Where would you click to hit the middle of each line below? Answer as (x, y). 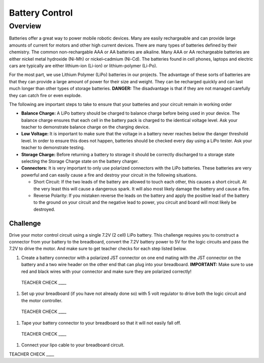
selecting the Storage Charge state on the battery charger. (80, 161)
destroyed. (44, 209)
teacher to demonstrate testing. (53, 147)
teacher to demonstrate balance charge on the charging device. (86, 127)
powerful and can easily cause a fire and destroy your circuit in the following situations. (109, 175)
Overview (25, 26)
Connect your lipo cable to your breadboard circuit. (73, 345)
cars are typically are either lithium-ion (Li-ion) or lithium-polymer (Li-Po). (83, 66)
